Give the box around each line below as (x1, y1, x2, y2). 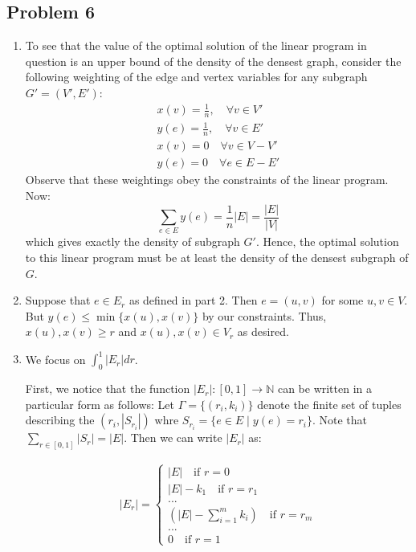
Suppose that (25, 292, 91, 309)
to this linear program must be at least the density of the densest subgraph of (25, 248, 409, 265)
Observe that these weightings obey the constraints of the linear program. (25, 171, 389, 188)
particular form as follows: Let (25, 395, 174, 412)
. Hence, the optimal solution (255, 233, 399, 250)
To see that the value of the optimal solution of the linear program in (25, 37, 367, 54)
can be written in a (277, 380, 373, 397)
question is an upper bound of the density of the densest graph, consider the (25, 52, 402, 69)
